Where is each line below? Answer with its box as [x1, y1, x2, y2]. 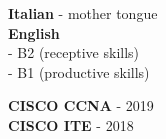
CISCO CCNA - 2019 [8, 95, 154, 116]
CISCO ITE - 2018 [8, 114, 134, 135]
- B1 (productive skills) [8, 61, 150, 82]
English [8, 22, 60, 43]
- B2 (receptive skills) [8, 42, 140, 63]
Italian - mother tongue [8, 3, 158, 23]
